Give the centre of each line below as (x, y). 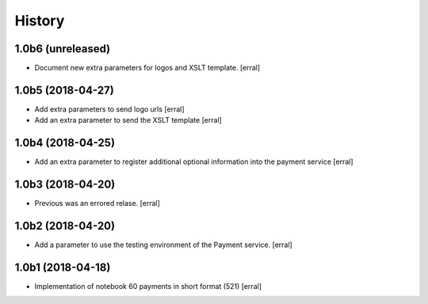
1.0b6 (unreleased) (63, 49)
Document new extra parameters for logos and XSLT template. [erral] (147, 68)
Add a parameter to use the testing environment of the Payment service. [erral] (163, 245)
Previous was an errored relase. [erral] (97, 203)
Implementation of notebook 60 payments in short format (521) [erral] (148, 286)
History (40, 21)
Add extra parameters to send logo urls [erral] (110, 109)
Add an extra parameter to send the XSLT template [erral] (128, 120)
